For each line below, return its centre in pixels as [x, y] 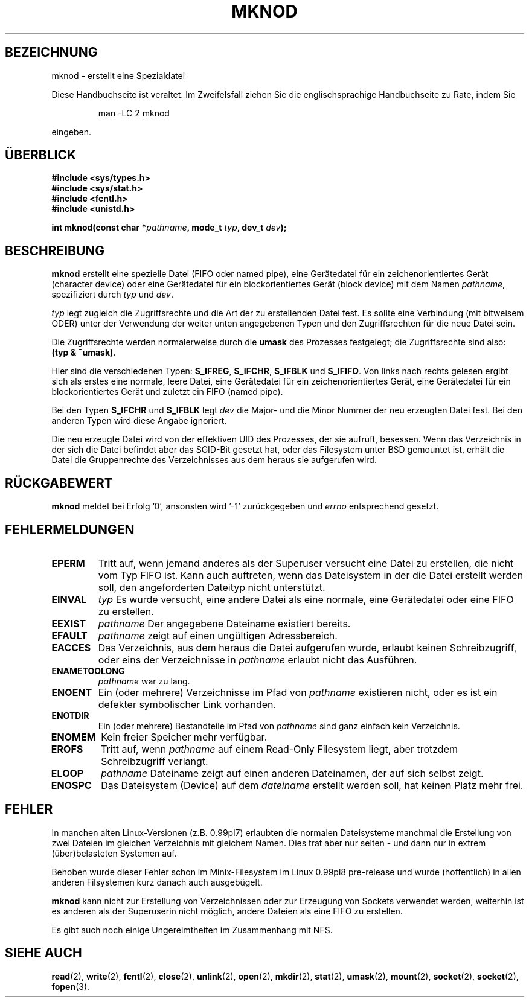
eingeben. [72, 132]
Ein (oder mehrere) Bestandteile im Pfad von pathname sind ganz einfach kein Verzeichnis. [279, 726]
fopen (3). [71, 986]
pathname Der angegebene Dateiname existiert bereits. [224, 623]
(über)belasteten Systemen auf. [114, 853]
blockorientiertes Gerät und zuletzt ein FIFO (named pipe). [167, 392]
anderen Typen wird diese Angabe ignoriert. [139, 421]
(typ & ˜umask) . [84, 353]
